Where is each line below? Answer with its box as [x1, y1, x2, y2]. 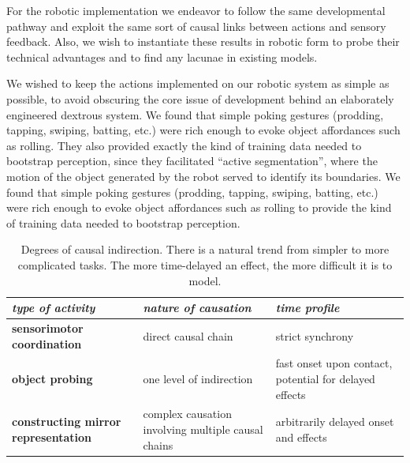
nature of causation [143, 299, 252, 316]
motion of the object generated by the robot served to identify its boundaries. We [6, 168, 401, 184]
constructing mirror [12, 413, 121, 430]
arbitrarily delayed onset [275, 413, 394, 430]
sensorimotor [12, 319, 84, 336]
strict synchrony [275, 327, 354, 344]
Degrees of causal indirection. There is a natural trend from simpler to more [20, 241, 389, 258]
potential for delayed [275, 370, 375, 386]
